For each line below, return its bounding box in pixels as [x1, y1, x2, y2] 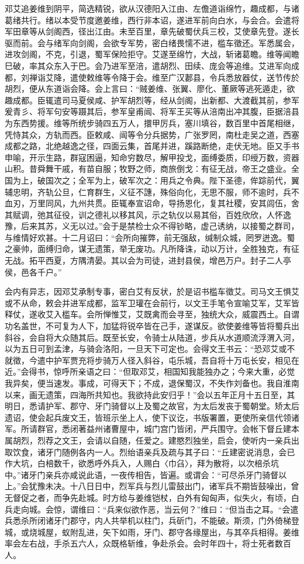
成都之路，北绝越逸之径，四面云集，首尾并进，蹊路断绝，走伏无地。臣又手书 [5, 140, 299, 152]
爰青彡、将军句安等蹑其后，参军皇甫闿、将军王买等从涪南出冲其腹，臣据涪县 [5, 105, 299, 117]
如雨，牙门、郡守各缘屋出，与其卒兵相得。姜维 [119, 525, 299, 538]
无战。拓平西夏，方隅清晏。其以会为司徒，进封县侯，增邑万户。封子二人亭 [5, 254, 291, 267]
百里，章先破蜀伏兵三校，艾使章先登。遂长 [135, 25, 299, 37]
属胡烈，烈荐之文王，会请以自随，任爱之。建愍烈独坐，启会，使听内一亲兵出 [5, 434, 299, 446]
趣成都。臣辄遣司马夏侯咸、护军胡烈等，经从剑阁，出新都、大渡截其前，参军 [5, 94, 299, 106]
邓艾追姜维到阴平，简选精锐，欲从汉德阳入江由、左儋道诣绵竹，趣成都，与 [5, 2, 291, 14]
